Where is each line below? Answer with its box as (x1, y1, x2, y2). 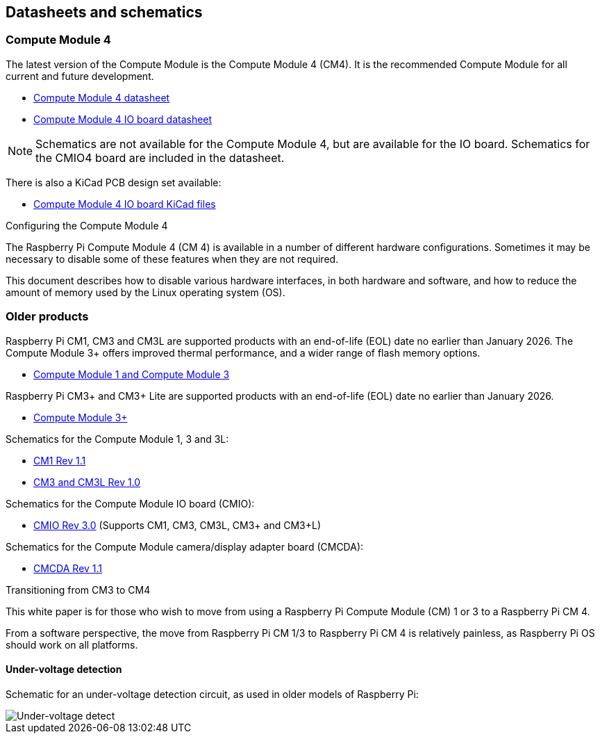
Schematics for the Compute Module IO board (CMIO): (6, 497, 255, 510)
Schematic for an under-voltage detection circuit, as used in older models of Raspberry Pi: (6, 688, 419, 700)
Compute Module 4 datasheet (33, 91, 170, 104)
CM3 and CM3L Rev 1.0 (33, 476, 141, 488)
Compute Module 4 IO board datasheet (33, 113, 212, 125)
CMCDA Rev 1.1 (33, 562, 103, 574)
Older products (6, 309, 89, 324)
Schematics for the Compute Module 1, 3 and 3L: (6, 432, 229, 445)
